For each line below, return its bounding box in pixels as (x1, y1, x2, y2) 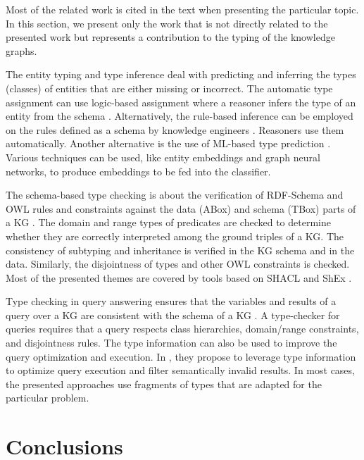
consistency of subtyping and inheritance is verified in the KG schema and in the (6, 242, 355, 257)
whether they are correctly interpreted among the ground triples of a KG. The (6, 228, 344, 243)
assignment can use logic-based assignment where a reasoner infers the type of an (6, 94, 356, 109)
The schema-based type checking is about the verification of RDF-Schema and (6, 187, 344, 202)
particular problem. (6, 390, 89, 405)
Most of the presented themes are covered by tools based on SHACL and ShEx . (6, 270, 352, 285)
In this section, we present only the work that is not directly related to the (6, 15, 328, 30)
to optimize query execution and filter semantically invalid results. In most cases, (6, 363, 355, 378)
